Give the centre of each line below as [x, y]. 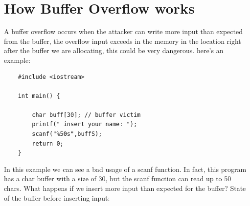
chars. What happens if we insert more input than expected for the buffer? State [125, 188]
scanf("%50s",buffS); [67, 134]
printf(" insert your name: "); [85, 124]
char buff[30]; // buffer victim [86, 115]
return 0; [48, 143]
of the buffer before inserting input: [57, 197]
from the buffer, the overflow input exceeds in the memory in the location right [123, 41]
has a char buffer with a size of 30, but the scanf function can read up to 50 [118, 178]
